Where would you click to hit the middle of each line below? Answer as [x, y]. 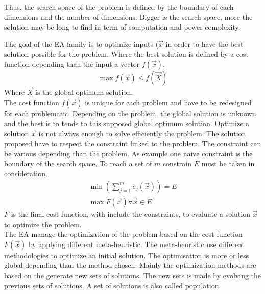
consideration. [26, 173]
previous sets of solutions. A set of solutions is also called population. [113, 285]
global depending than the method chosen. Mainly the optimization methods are [130, 265]
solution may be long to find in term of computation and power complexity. [122, 27]
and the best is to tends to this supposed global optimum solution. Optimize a [127, 123]
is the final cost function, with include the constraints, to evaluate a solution [130, 214]
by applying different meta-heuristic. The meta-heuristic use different [137, 244]
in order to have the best [204, 44]
